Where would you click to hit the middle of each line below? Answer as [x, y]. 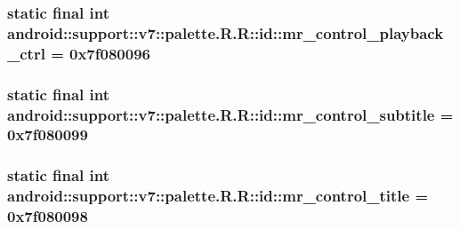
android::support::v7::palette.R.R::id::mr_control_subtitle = [230, 114]
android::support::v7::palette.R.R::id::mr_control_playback [226, 32]
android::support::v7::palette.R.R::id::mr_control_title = [218, 196]
